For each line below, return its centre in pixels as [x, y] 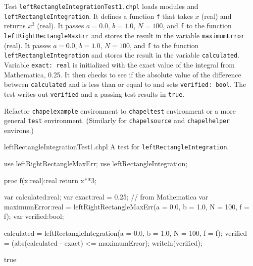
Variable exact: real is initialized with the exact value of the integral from [119, 64]
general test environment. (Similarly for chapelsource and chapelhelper [117, 120]
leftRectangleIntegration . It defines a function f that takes [99, 16]
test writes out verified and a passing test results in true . [94, 94]
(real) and [216, 16]
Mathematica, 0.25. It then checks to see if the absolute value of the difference [123, 74]
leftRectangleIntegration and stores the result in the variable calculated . [122, 55]
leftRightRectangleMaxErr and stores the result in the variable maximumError [124, 35]
